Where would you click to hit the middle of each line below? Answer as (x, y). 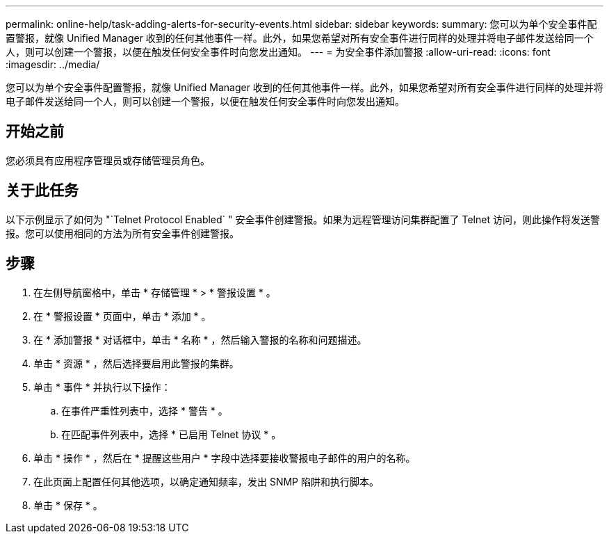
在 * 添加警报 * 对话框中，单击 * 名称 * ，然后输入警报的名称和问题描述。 (200, 339)
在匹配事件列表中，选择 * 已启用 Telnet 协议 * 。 (171, 434)
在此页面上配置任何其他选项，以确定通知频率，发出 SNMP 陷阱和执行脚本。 (206, 481)
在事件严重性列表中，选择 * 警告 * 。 (145, 410)
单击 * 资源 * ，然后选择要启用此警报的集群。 (136, 363)
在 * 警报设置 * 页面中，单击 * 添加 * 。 (122, 316)
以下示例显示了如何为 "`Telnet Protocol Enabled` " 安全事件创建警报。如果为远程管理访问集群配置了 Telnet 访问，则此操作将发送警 (303, 219)
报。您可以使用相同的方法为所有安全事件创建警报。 (122, 233)
